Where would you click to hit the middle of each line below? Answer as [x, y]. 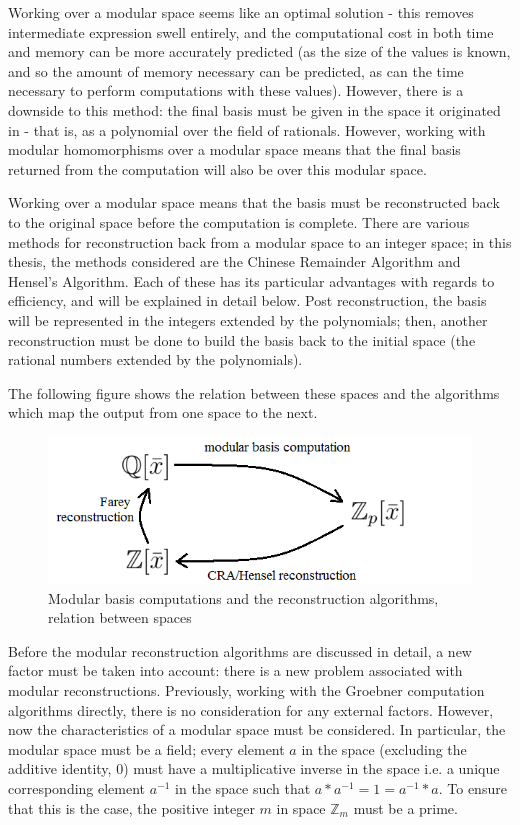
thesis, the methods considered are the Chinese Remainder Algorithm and [234, 261]
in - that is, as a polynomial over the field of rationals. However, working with [247, 129]
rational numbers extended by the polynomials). [155, 359]
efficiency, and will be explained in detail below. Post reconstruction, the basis [247, 300]
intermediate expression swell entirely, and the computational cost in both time [251, 31]
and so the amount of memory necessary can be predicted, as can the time [236, 70]
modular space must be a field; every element [146, 748]
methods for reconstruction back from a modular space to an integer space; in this [260, 241]
